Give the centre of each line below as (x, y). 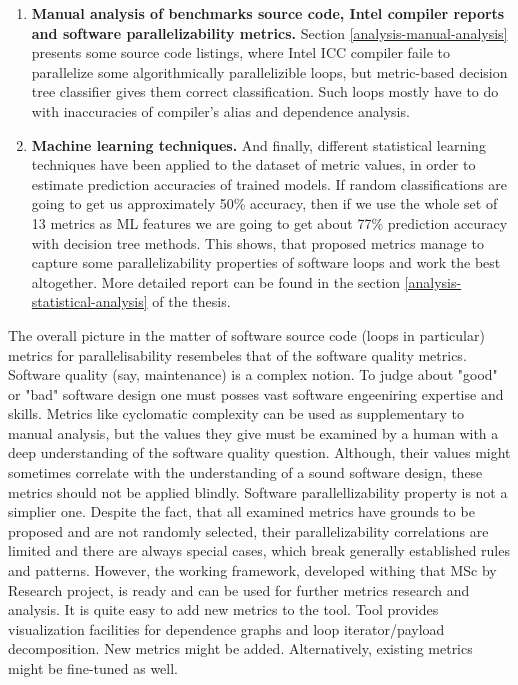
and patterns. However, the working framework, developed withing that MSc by (252, 570)
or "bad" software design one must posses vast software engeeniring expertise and (256, 393)
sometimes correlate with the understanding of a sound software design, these (245, 472)
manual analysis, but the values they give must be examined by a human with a (253, 432)
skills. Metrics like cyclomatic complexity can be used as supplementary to (236, 413)
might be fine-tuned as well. (93, 668)
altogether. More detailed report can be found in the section (215, 281)
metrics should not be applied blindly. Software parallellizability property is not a (258, 491)
